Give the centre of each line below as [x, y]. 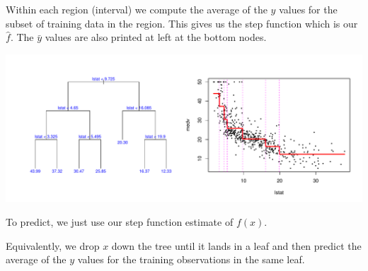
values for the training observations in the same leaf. [191, 259]
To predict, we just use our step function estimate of [120, 222]
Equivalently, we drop [53, 245]
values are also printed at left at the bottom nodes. [156, 37]
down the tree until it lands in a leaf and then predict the [236, 245]
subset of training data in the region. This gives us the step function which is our [182, 23]
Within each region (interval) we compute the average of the [137, 9]
